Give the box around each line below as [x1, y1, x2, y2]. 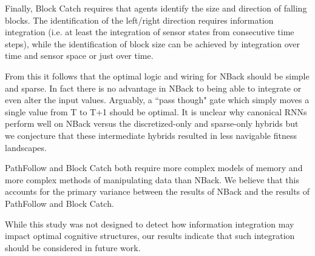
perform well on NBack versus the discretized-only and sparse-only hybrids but [5, 117, 299, 130]
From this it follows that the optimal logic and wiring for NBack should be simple [5, 69, 310, 82]
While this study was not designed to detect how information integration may [5, 217, 294, 230]
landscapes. [5, 141, 47, 153]
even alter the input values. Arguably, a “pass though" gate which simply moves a [5, 93, 310, 106]
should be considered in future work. [5, 241, 141, 254]
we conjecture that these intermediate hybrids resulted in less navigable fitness [5, 129, 297, 141]
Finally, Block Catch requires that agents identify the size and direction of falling [5, 2, 307, 14]
